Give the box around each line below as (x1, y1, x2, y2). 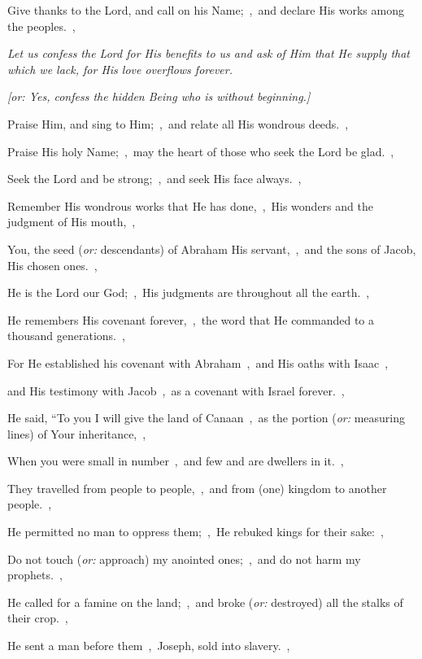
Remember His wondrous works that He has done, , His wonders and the (7, 197, 373, 214)
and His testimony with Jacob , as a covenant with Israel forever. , (7, 382, 345, 399)
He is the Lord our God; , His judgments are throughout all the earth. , (7, 284, 370, 301)
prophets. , (7, 566, 63, 583)
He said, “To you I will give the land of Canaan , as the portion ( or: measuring (7, 409, 406, 426)
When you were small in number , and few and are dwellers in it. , (7, 452, 344, 469)
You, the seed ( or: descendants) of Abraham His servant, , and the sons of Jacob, (7, 240, 416, 257)
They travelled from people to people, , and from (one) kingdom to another (7, 479, 387, 496)
